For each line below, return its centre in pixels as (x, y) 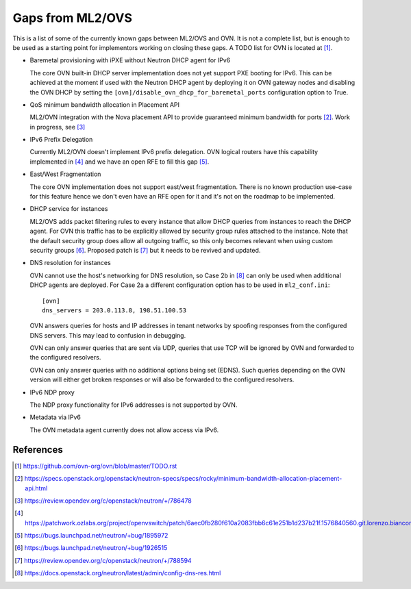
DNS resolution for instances (70, 263)
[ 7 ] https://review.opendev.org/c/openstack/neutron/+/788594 (103, 560)
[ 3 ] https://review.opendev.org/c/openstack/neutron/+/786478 (103, 501)
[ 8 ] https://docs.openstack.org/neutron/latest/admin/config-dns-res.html (118, 573)
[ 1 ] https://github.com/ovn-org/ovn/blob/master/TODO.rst (96, 466)
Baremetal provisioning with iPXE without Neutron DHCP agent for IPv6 (130, 60)
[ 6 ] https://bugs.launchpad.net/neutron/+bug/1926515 (91, 548)
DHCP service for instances (69, 209)
